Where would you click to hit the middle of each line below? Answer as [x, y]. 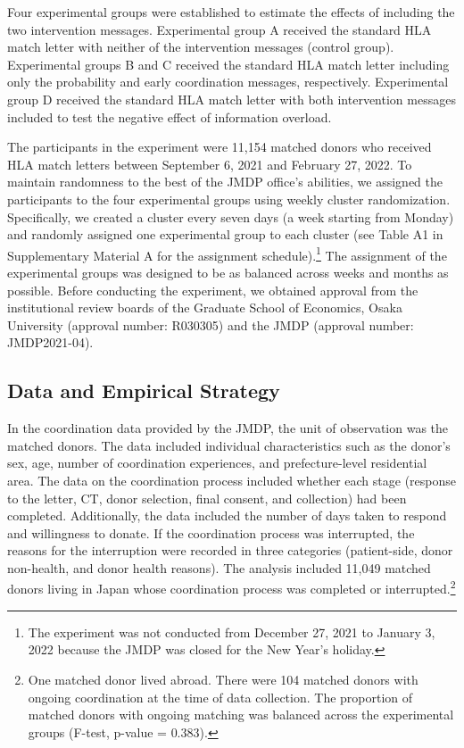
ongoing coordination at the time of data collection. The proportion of [220, 697]
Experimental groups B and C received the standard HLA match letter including [228, 64]
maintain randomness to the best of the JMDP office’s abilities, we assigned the [225, 182]
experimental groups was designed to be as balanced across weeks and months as [228, 272]
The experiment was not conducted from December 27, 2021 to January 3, [232, 632]
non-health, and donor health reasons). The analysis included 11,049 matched [219, 567]
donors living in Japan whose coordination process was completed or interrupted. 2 [232, 587]
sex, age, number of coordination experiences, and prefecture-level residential [217, 463]
